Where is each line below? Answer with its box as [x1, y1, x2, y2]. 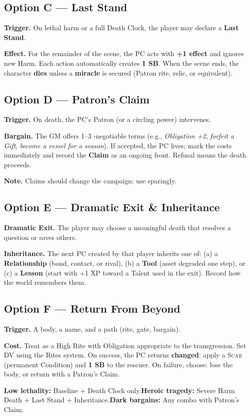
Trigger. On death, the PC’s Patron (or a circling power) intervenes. [4, 114, 211, 124]
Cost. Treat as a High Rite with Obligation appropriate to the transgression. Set [4, 340, 246, 350]
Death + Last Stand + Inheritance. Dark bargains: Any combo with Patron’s [4, 395, 239, 405]
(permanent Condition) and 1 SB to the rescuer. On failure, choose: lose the [4, 359, 233, 369]
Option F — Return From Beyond [4, 301, 180, 316]
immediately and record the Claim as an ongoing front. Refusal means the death [4, 150, 247, 160]
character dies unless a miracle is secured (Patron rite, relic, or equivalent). [4, 67, 233, 78]
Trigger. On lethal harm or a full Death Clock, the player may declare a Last [4, 22, 239, 33]
